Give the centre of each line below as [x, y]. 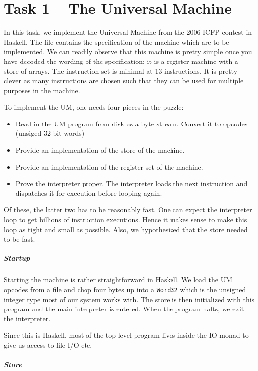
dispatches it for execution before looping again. [89, 193]
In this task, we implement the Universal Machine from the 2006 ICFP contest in [128, 32]
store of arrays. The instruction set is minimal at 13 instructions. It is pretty [121, 71]
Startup [17, 258]
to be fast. [20, 239]
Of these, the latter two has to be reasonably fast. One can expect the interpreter [128, 210]
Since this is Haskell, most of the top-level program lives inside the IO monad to [126, 335]
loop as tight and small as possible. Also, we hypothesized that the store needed [126, 229]
